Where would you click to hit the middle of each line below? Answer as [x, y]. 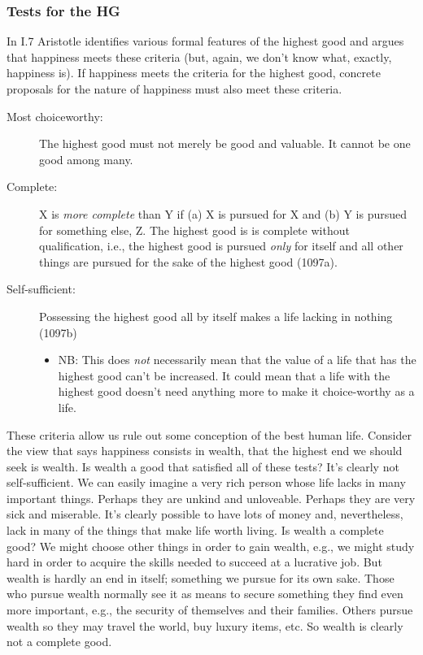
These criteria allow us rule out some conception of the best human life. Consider [209, 434]
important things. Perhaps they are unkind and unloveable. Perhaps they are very [211, 498]
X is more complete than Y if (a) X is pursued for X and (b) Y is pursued [223, 213]
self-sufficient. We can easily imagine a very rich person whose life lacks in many [206, 482]
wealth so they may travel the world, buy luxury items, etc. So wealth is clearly [205, 625]
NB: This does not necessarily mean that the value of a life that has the [237, 360]
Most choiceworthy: [55, 116]
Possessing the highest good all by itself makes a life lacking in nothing [216, 316]
